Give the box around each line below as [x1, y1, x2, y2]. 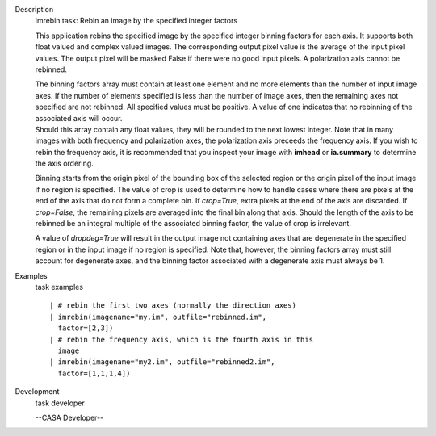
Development [15, 387, 60, 396]
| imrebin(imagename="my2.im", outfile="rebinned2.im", [49, 358, 275, 367]
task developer [35, 398, 85, 408]
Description [15, 5, 54, 14]
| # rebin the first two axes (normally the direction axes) [49, 301, 296, 310]
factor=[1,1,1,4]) [57, 368, 131, 378]
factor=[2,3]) [57, 324, 114, 333]
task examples [35, 282, 84, 291]
